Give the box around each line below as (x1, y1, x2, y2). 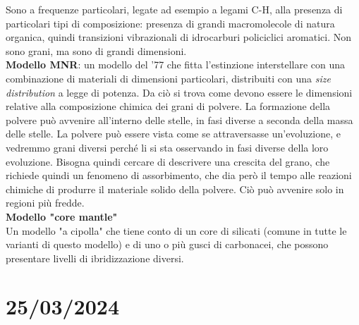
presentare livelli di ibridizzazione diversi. (6, 250, 184, 265)
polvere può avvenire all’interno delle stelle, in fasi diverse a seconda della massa (6, 112, 353, 127)
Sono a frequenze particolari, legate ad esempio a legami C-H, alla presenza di (6, 2, 343, 16)
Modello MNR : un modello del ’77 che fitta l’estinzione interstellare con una (6, 57, 346, 72)
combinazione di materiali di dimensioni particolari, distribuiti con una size (6, 70, 331, 85)
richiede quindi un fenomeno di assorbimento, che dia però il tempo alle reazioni (6, 168, 352, 183)
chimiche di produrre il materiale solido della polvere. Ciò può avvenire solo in (6, 181, 344, 196)
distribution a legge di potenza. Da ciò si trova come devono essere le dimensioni (6, 85, 353, 99)
